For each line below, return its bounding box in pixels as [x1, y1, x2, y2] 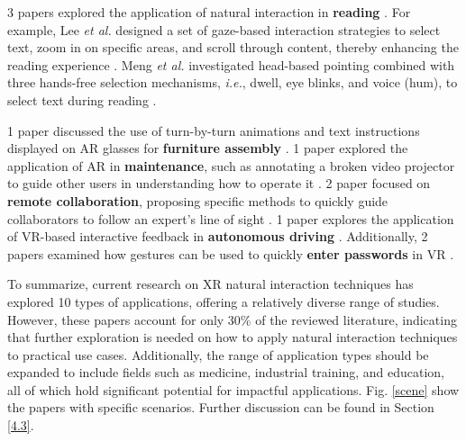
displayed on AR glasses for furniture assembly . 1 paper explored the [7, 139, 408, 157]
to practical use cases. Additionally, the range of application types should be [7, 345, 429, 364]
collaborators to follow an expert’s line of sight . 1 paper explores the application [7, 209, 454, 228]
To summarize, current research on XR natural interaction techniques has [7, 274, 414, 293]
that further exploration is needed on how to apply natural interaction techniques [7, 328, 458, 346]
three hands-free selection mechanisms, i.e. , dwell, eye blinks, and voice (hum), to [7, 73, 458, 92]
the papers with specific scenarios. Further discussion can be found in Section [7, 398, 434, 417]
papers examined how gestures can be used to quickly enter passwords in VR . [7, 244, 454, 263]
